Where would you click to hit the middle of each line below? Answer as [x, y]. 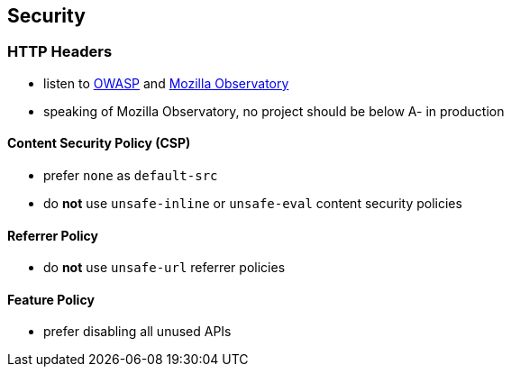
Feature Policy [51, 299]
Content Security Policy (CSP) [99, 143]
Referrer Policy [53, 235]
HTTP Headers [60, 52]
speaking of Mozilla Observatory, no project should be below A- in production [274, 111]
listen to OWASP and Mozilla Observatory [166, 83]
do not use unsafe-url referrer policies [164, 268]
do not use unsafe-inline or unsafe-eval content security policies [253, 204]
